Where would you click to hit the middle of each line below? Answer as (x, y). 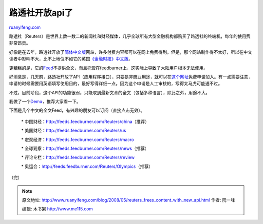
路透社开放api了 (41, 13)
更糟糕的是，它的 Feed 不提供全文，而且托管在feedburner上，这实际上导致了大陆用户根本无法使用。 (108, 68)
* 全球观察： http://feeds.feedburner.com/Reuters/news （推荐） (85, 148)
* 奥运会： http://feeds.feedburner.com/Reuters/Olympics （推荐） (87, 166)
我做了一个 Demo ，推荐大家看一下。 (45, 102)
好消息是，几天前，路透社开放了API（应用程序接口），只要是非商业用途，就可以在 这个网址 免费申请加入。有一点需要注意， (131, 77)
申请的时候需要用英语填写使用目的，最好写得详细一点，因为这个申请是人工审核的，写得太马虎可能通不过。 (116, 83)
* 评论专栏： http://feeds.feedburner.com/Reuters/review (78, 157)
